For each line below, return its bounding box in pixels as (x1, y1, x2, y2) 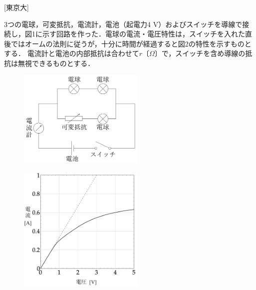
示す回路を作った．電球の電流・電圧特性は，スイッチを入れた (42, 28, 245, 39)
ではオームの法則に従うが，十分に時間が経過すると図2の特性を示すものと (10, 38, 252, 48)
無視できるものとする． (17, 57, 95, 68)
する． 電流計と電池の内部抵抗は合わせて (4, 48, 139, 58)
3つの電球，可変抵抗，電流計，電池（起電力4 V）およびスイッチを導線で (4, 18, 243, 29)
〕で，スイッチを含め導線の (154, 48, 246, 58)
